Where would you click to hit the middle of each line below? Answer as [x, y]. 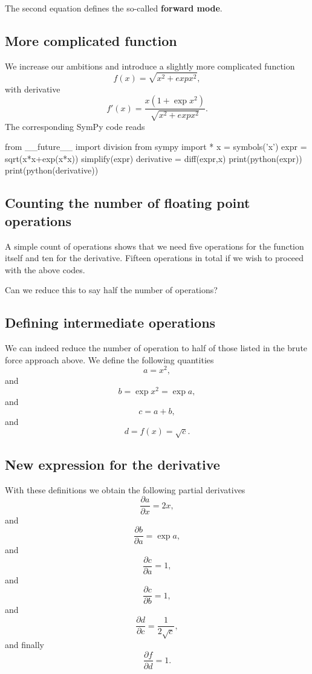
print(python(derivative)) [52, 170]
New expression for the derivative [112, 465]
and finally [24, 644]
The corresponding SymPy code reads [75, 126]
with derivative [33, 89]
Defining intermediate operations [110, 322]
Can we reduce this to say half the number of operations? [111, 290]
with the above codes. [45, 269]
